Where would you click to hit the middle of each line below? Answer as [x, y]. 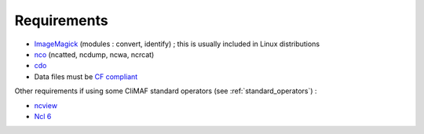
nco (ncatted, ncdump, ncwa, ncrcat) [94, 54]
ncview [46, 105]
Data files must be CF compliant [86, 76]
